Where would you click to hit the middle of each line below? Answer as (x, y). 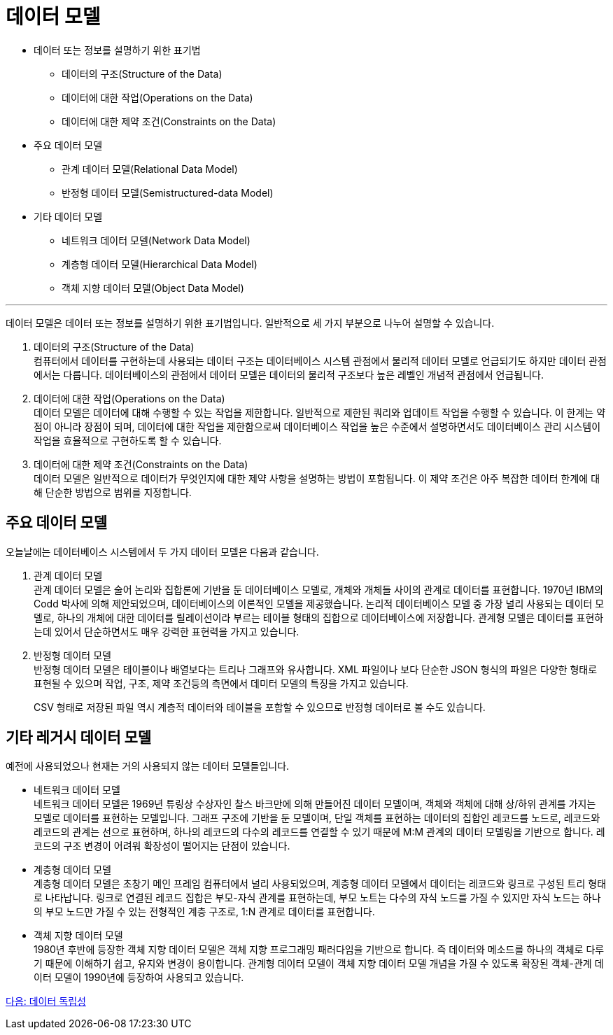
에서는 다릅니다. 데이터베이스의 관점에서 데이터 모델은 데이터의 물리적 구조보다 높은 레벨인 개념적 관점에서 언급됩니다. (289, 374)
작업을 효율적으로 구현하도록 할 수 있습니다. (128, 440)
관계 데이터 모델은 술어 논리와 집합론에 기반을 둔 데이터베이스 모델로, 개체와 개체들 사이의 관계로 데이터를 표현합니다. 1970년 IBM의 (318, 589)
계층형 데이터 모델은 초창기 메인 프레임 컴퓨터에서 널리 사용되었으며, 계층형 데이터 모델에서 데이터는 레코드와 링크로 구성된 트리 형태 (320, 884)
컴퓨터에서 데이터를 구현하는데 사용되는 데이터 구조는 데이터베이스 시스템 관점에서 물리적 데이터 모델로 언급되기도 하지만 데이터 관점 (320, 360)
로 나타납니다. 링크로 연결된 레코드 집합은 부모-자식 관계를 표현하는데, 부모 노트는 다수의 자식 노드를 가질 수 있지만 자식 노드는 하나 (317, 898)
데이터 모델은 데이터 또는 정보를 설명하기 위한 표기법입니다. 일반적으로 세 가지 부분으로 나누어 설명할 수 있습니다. (250, 323)
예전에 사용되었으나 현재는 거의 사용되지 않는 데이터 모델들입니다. (148, 766)
